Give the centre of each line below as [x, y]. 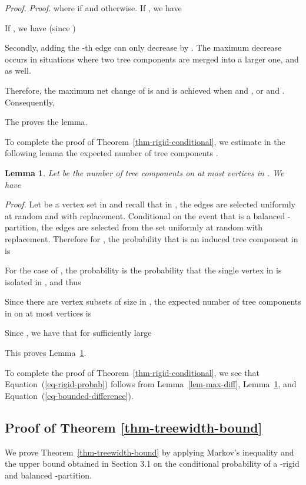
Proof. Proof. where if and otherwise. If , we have [93, 8]
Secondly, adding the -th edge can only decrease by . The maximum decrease [143, 47]
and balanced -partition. [48, 475]
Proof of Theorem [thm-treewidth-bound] [134, 427]
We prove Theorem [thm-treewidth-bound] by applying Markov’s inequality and [149, 452]
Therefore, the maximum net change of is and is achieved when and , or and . [145, 90]
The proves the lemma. [46, 122]
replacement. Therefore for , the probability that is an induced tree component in [152, 238]
